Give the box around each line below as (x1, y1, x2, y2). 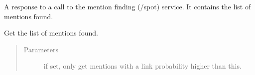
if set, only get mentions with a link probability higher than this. (43, 61, 242, 71)
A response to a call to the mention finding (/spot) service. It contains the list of (4, 1, 251, 11)
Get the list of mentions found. (4, 28, 98, 38)
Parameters (23, 44, 58, 54)
